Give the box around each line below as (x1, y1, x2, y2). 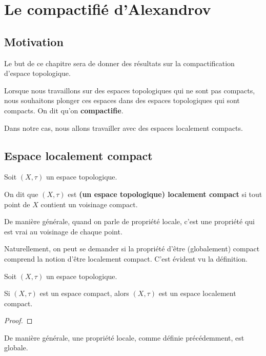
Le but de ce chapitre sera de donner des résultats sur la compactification (4, 57, 235, 68)
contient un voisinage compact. (40, 199, 138, 209)
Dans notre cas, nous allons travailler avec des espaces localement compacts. (4, 122, 243, 133)
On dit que (4, 188, 38, 199)
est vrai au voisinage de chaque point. (4, 226, 122, 236)
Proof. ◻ (4, 315, 33, 326)
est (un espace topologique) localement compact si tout (68, 188, 262, 199)
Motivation (4, 33, 64, 49)
